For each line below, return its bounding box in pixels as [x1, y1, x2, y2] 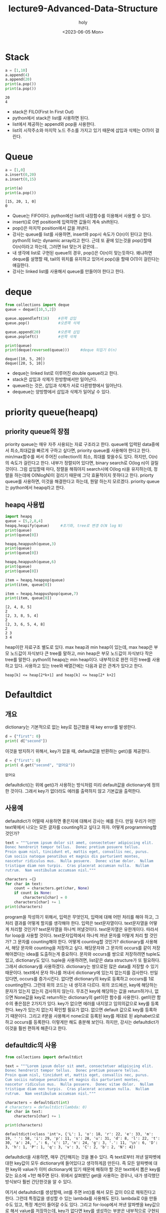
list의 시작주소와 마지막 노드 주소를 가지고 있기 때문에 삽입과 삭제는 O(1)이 [12, 127, 155, 134]
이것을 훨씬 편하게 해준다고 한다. [5, 1025, 68, 1031]
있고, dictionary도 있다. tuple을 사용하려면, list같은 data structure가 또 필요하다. [5, 957, 161, 963]
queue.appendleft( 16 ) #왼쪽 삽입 [5, 316, 77, 321]
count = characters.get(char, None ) [14, 886, 90, 891]
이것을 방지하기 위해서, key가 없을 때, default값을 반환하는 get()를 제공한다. [5, 748, 151, 754]
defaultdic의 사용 [5, 1041, 57, 1050]
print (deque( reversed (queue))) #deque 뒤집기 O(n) [5, 347, 118, 353]
